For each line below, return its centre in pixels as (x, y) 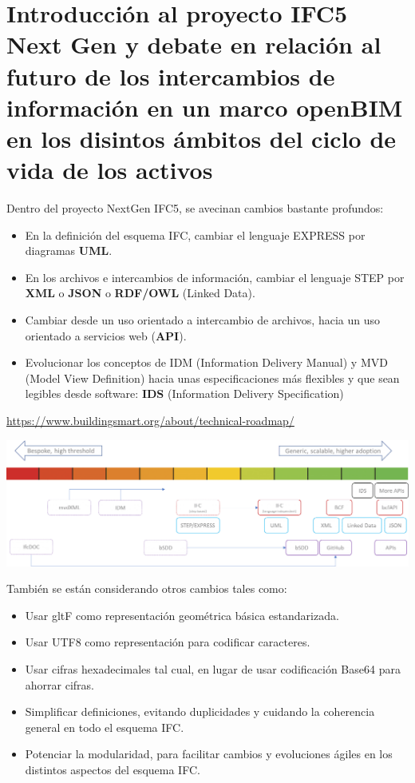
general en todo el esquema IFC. (105, 727)
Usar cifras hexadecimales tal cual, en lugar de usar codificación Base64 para (213, 668)
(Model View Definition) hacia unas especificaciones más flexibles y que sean (212, 378)
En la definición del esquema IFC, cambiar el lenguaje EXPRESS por (195, 235)
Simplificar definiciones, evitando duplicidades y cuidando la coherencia (200, 711)
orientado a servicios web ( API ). (106, 335)
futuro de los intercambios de (171, 76)
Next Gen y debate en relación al (194, 44)
